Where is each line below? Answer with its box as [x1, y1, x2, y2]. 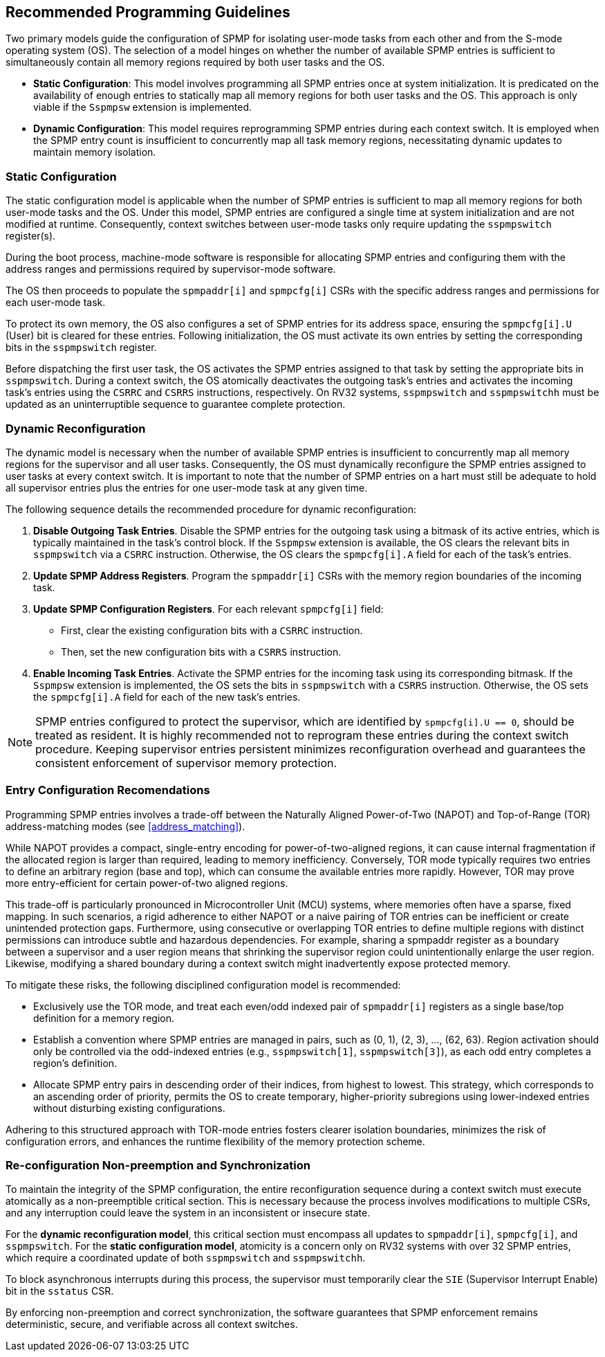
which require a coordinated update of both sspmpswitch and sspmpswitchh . [6, 1252, 366, 1264]
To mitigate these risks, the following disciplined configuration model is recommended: [6, 978, 401, 991]
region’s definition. [33, 1057, 118, 1069]
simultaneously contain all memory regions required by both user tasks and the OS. [6, 56, 385, 69]
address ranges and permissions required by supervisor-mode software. [6, 263, 336, 276]
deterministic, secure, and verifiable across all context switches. [6, 1318, 298, 1331]
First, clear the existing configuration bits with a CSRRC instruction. [61, 624, 363, 636]
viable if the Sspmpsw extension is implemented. [33, 101, 252, 114]
